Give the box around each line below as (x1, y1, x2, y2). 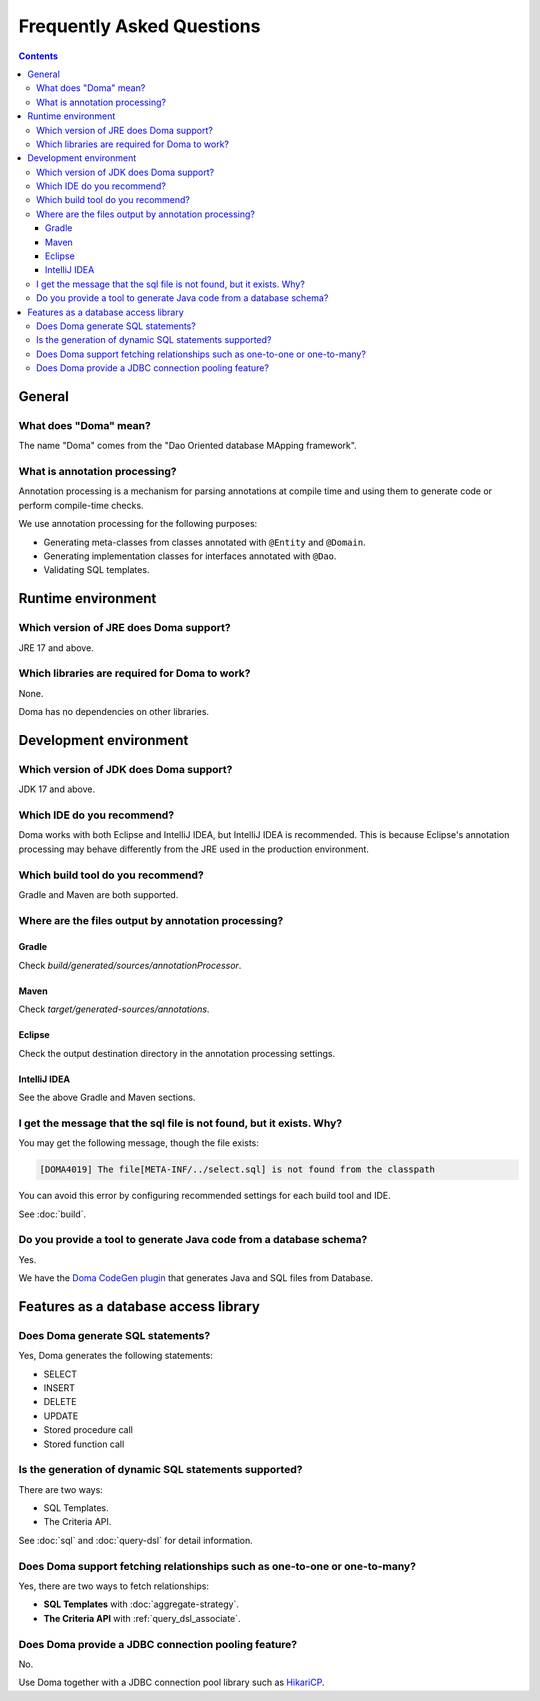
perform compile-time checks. (18, 499, 144, 511)
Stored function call (43, 1438, 125, 1450)
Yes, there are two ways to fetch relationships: (18, 1580, 210, 1592)
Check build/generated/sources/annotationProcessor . (18, 959, 242, 971)
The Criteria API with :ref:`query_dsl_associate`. (43, 1612, 241, 1624)
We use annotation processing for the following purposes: (18, 518, 258, 530)
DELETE (43, 1396, 77, 1408)
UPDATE (43, 1410, 79, 1422)
